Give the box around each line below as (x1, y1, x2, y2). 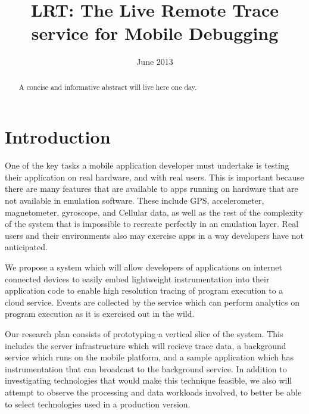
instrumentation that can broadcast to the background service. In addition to (5, 362, 287, 375)
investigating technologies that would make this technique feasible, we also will (5, 374, 292, 387)
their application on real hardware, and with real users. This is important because (5, 170, 304, 183)
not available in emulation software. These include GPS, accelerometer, (5, 194, 264, 207)
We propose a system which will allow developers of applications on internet (5, 261, 282, 273)
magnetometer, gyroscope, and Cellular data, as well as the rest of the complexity (5, 206, 303, 218)
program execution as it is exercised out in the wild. (5, 307, 195, 320)
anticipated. (5, 241, 48, 253)
